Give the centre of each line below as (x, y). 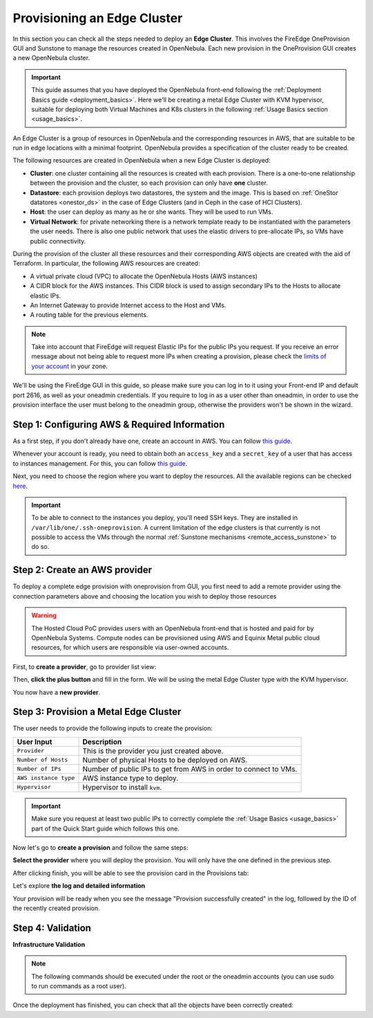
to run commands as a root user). (79, 986)
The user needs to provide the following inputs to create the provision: (113, 728)
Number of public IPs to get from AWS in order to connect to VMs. (190, 769)
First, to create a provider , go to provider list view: (85, 666)
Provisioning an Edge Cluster (98, 18)
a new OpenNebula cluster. (51, 58)
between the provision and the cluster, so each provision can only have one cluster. (149, 183)
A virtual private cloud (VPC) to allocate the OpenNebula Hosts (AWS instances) (144, 276)
